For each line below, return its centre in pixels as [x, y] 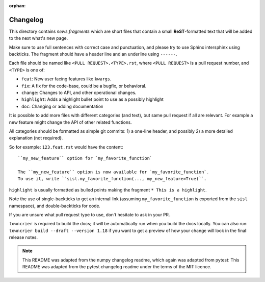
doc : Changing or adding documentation [62, 106]
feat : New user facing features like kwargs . [66, 79]
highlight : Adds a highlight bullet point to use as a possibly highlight [93, 99]
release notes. [23, 237]
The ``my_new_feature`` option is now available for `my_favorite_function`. [114, 172]
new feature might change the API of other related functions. [70, 122]
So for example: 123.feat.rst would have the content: [66, 147]
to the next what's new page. [39, 38]
